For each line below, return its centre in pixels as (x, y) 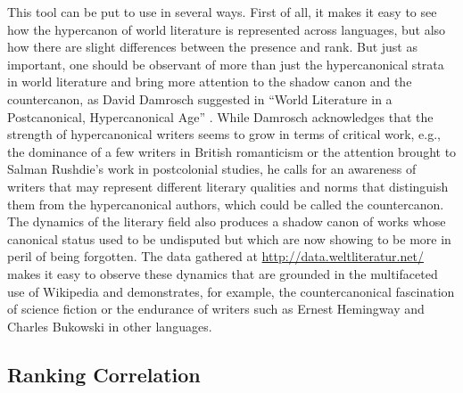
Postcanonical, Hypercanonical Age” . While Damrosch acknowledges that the (220, 116)
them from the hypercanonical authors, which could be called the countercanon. (226, 204)
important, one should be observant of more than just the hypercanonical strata (226, 64)
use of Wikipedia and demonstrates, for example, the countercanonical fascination (231, 291)
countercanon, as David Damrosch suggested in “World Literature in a (200, 98)
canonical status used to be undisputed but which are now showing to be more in (229, 238)
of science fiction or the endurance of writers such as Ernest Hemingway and (216, 309)
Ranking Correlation (104, 374)
